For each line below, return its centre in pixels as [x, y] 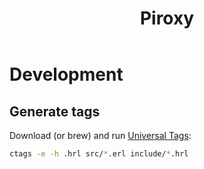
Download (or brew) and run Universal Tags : [100, 135]
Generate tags [55, 111]
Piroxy [167, 18]
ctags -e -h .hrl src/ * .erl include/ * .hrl [99, 154]
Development [66, 74]
